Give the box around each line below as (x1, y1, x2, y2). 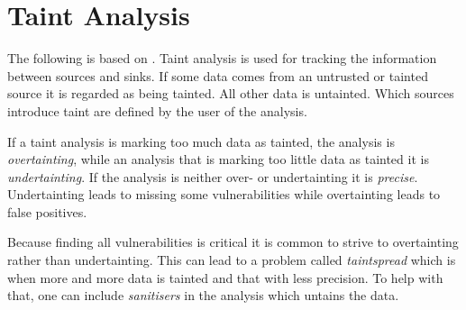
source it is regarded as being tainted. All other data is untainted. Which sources (7, 84, 454, 103)
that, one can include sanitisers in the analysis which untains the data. (7, 286, 399, 305)
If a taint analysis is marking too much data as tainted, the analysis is (7, 132, 395, 150)
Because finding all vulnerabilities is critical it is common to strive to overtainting (7, 232, 459, 251)
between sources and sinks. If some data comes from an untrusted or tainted (7, 66, 428, 85)
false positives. (7, 202, 87, 221)
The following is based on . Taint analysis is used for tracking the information (7, 49, 437, 68)
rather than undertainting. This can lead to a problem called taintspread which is (7, 251, 456, 269)
